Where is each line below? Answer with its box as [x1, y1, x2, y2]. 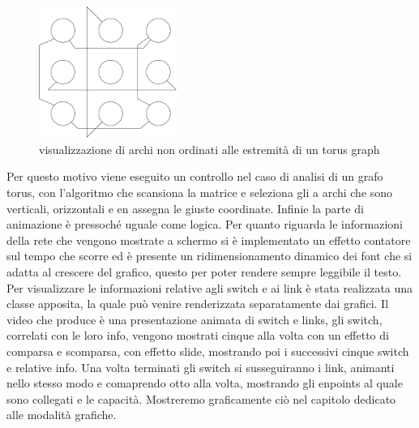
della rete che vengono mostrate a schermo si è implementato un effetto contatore [6, 231, 411, 248]
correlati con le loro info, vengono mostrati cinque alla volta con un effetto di [6, 327, 389, 344]
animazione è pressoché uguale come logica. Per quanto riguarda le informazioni [6, 216, 403, 233]
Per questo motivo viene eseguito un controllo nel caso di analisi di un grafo [6, 168, 383, 185]
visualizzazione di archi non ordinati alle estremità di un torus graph [39, 140, 380, 157]
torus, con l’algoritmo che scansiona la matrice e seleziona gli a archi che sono [6, 184, 393, 201]
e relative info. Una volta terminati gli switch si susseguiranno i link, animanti [6, 358, 395, 375]
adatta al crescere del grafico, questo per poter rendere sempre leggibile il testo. [6, 263, 402, 280]
